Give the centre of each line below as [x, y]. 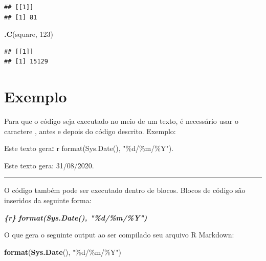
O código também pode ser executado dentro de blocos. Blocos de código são [125, 190]
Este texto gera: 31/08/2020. [49, 165]
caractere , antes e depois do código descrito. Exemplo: [90, 131]
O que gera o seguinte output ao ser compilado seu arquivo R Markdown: [119, 235]
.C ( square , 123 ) [29, 34]
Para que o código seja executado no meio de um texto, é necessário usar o [121, 121]
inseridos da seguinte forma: [48, 200]
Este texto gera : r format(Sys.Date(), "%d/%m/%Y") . [89, 148]
